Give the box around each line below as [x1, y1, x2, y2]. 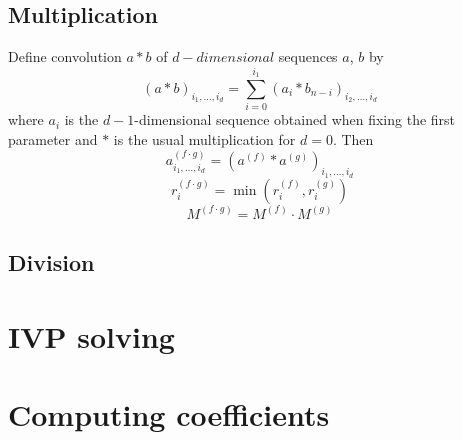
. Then [332, 128, 374, 149]
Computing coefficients [8, 394, 330, 435]
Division [8, 247, 95, 278]
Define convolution [8, 46, 122, 67]
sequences [278, 46, 338, 67]
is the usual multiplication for [113, 128, 296, 149]
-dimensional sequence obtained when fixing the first [134, 109, 456, 130]
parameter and [8, 128, 98, 149]
